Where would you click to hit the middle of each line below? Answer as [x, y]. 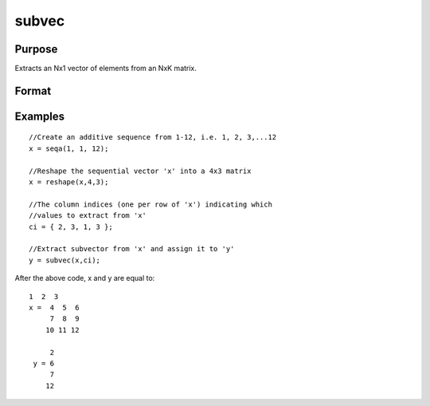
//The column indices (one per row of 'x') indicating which [150, 204]
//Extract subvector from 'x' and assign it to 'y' [132, 249]
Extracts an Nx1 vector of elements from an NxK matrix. [106, 69]
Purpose [36, 49]
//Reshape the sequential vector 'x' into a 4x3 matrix [140, 171]
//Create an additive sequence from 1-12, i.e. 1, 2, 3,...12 [153, 137]
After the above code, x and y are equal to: [85, 278]
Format [33, 91]
